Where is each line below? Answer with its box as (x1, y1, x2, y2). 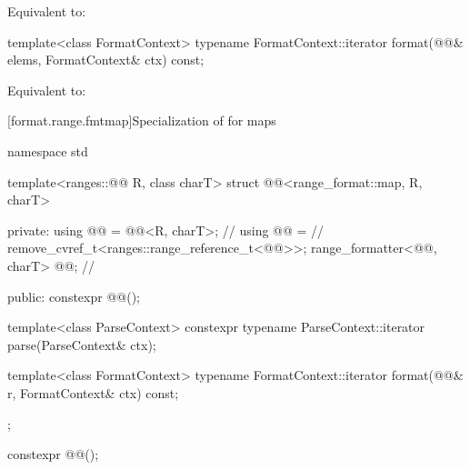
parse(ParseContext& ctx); (7, 335, 156, 354)
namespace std (7, 141, 88, 160)
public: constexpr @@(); (7, 286, 140, 305)
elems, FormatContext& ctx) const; (7, 50, 205, 69)
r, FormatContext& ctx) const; (7, 383, 179, 402)
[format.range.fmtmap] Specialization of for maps (7, 111, 276, 130)
